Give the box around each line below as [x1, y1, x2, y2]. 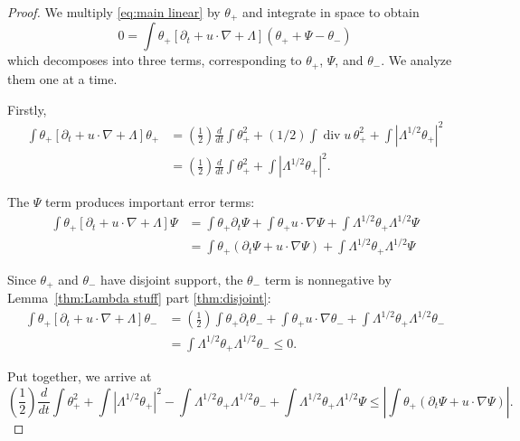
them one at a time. [7, 69, 118, 88]
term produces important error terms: [45, 192, 255, 211]
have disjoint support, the [100, 269, 243, 288]
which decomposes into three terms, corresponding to [7, 51, 302, 70]
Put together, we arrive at [7, 367, 152, 386]
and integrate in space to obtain [242, 3, 420, 21]
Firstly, [7, 99, 47, 118]
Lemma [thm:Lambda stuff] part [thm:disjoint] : [7, 288, 271, 307]
